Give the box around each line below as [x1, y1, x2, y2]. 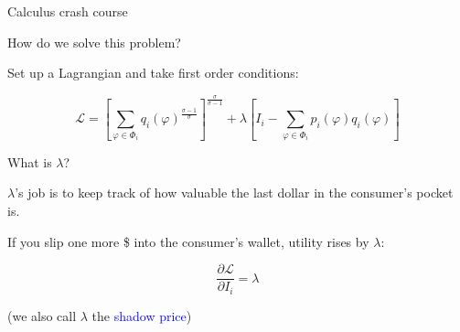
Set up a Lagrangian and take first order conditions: [7, 63, 299, 82]
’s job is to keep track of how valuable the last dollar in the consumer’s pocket [15, 183, 454, 202]
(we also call [7, 305, 77, 325]
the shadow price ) [91, 305, 192, 325]
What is [7, 152, 52, 171]
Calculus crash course [7, 2, 128, 20]
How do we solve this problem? [7, 32, 181, 51]
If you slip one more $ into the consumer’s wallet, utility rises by [7, 231, 369, 251]
